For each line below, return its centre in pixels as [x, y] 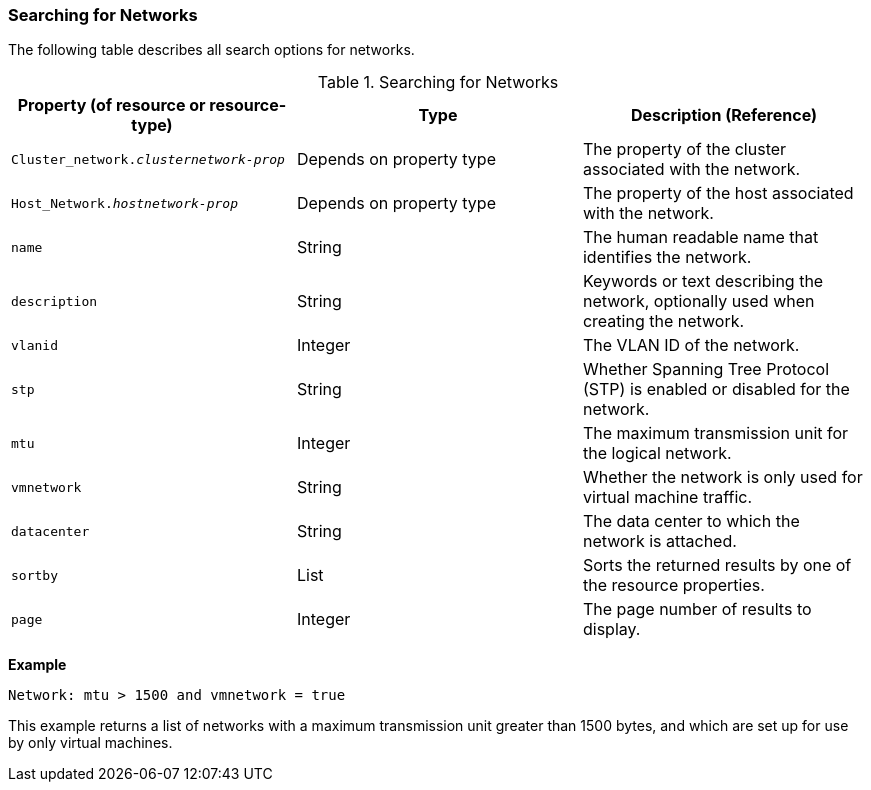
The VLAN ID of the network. [691, 345]
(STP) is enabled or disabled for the [716, 389]
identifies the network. [667, 257]
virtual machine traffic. [667, 497]
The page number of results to [697, 609]
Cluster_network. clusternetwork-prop [148, 159]
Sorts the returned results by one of [717, 565]
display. [611, 629]
